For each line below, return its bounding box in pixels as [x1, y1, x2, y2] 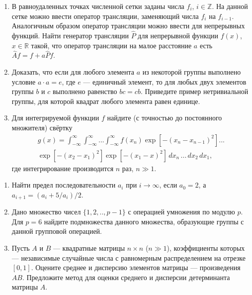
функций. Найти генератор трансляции [11, 30, 129, 40]
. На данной [212, 1, 248, 11]
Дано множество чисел [11, 206, 81, 217]
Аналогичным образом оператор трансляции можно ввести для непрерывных [11, 20, 245, 31]
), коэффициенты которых [167, 243, 245, 253]
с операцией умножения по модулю [128, 206, 235, 217]
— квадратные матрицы [53, 243, 125, 253]
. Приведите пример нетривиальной [140, 86, 249, 97]
